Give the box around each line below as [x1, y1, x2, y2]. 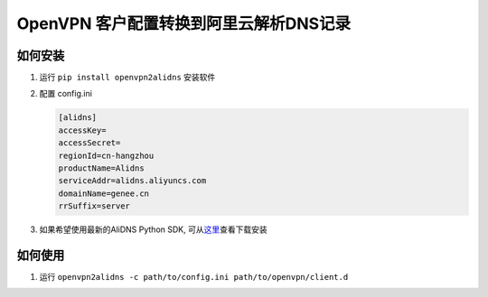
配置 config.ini [39, 88, 92, 99]
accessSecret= [58, 138, 121, 148]
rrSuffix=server [58, 201, 131, 211]
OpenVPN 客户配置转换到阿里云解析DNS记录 [16, 14, 352, 33]
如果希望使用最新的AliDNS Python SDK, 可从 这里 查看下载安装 [39, 224, 267, 235]
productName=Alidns [58, 163, 145, 173]
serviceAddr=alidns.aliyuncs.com [58, 176, 207, 186]
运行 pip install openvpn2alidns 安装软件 [39, 72, 216, 83]
